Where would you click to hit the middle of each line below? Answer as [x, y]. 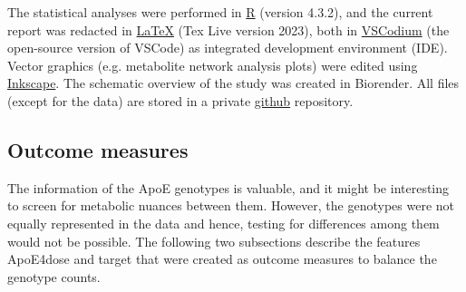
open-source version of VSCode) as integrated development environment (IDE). [228, 48]
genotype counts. [54, 276]
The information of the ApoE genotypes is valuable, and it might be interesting [228, 187]
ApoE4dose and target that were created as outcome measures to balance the [222, 259]
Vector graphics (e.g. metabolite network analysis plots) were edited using [213, 65]
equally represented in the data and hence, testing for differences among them [223, 223]
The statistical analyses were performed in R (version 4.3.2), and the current [220, 12]
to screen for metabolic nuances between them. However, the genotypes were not [231, 205]
